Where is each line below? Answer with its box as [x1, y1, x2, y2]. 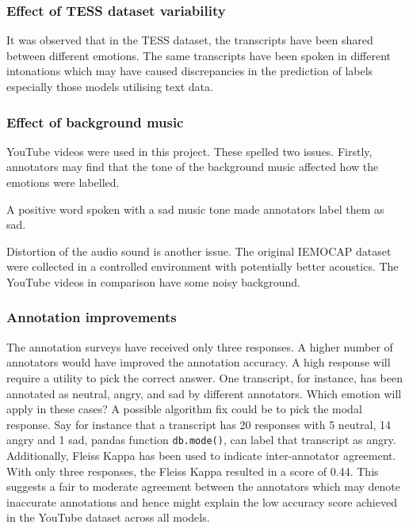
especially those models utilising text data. [6, 78, 213, 94]
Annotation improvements [6, 307, 177, 327]
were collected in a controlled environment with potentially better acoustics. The [6, 258, 399, 275]
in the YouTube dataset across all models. [6, 509, 210, 526]
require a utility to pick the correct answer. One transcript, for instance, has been [6, 369, 403, 386]
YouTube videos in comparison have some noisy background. [6, 273, 301, 290]
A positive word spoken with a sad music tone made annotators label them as [6, 200, 384, 217]
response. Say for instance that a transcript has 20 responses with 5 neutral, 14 [6, 416, 392, 432]
